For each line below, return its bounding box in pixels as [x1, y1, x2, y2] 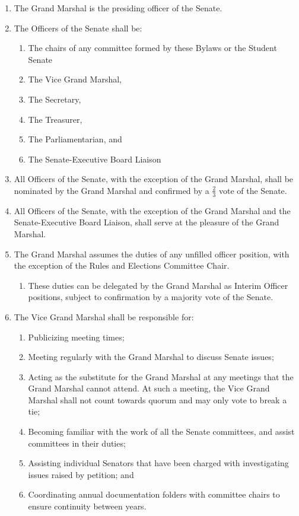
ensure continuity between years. [28, 500, 147, 512]
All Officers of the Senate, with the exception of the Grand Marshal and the [14, 204, 291, 216]
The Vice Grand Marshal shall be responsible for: [14, 310, 194, 323]
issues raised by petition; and [28, 468, 134, 480]
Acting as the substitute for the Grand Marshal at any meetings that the [28, 370, 294, 383]
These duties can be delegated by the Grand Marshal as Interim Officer [28, 279, 288, 291]
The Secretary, [28, 93, 81, 105]
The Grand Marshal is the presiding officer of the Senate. [14, 2, 222, 14]
